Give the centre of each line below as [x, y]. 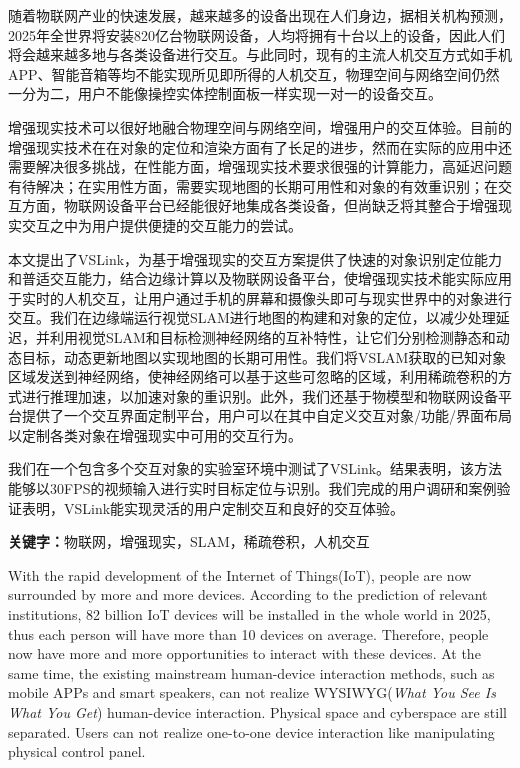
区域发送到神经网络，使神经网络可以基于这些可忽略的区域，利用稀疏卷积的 [253, 376]
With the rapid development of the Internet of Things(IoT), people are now [240, 574]
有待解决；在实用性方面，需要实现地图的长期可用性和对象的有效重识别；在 [253, 185]
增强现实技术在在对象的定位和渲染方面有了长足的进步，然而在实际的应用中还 [260, 146]
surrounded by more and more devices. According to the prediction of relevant [248, 594]
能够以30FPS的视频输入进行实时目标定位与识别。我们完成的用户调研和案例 [252, 488]
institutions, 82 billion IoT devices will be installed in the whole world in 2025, [249, 614]
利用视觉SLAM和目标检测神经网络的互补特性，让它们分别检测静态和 [272, 336]
